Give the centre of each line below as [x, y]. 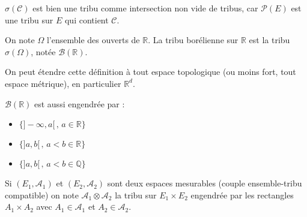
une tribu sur [29, 19]
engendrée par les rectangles [242, 195]
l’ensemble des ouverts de [93, 40]
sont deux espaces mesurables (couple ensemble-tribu [205, 183]
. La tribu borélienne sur [193, 40]
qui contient [87, 19]
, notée [43, 51]
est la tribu [269, 40]
